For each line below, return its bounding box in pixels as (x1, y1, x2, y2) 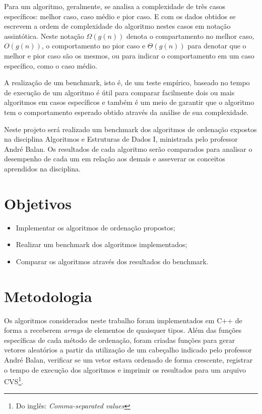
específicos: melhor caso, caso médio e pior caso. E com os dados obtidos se (4, 11, 236, 21)
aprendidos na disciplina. (4, 163, 81, 173)
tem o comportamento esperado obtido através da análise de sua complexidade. (4, 106, 249, 117)
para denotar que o (187, 40, 246, 51)
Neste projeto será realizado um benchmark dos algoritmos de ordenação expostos (4, 124, 257, 134)
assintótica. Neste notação (4, 30, 84, 41)
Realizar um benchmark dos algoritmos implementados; (16, 239, 187, 250)
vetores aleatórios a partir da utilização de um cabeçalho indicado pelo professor (4, 344, 252, 355)
